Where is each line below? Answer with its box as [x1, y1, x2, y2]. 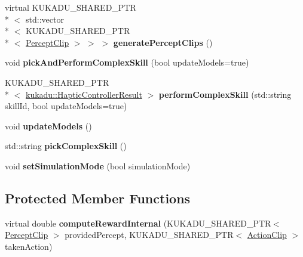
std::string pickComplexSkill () [5, 140, 127, 152]
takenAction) [5, 240, 53, 252]
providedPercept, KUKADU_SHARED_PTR [65, 228, 234, 241]
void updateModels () [5, 119, 92, 132]
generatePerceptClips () [113, 36, 213, 48]
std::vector [25, 13, 64, 25]
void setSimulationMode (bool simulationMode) [5, 159, 191, 172]
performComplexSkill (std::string [158, 88, 292, 100]
